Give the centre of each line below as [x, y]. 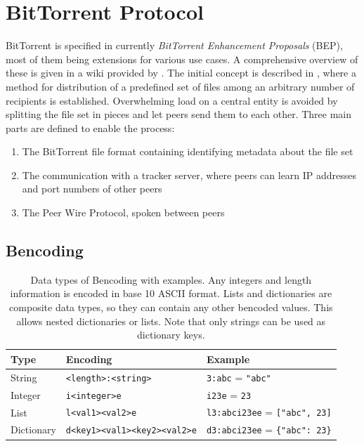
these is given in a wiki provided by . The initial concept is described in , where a [181, 73]
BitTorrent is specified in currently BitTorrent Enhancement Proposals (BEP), [174, 45]
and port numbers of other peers [92, 189]
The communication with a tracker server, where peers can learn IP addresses [189, 175]
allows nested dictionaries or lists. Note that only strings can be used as [171, 321]
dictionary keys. [171, 335]
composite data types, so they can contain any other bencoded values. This [171, 307]
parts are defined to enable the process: [90, 127]
